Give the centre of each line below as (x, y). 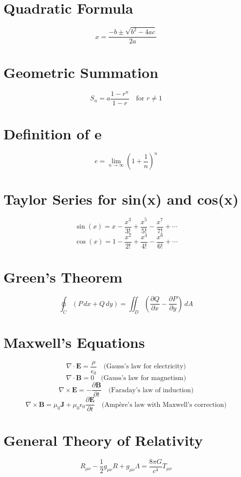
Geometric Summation (81, 72)
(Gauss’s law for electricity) (145, 367)
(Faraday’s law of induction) (151, 390)
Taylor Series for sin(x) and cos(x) (121, 199)
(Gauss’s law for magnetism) (144, 378)
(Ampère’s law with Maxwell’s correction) (164, 405)
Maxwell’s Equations (74, 342)
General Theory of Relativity (103, 440)
